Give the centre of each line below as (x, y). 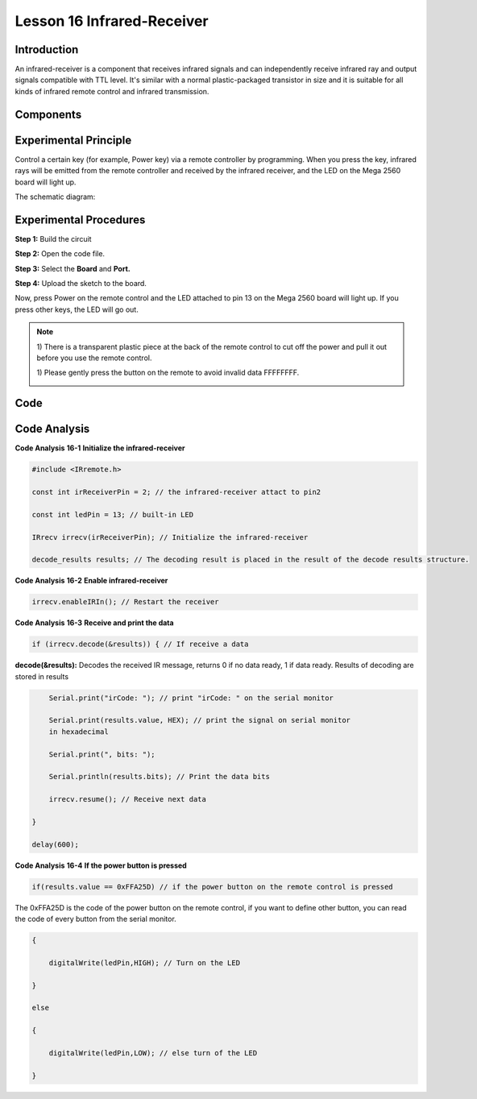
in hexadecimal (79, 732)
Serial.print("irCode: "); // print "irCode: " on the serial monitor (191, 698)
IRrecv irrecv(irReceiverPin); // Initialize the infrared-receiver (170, 537)
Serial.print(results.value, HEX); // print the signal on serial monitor (199, 720)
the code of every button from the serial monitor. (95, 919)
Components (48, 114)
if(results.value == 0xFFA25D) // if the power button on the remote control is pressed (213, 887)
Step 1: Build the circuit (53, 238)
